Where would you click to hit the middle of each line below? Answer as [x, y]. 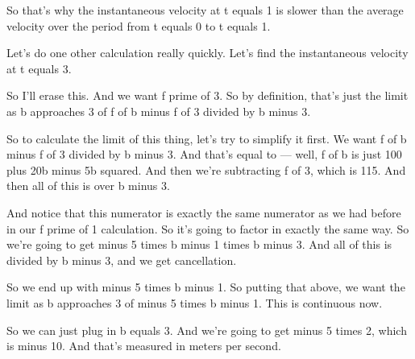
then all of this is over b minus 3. [88, 186]
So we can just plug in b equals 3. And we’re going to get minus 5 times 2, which [207, 330]
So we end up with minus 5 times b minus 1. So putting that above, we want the [206, 287]
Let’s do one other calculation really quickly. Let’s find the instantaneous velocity [207, 53]
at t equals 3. [39, 68]
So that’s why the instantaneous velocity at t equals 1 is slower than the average [205, 10]
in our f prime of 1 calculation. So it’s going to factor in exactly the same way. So [208, 228]
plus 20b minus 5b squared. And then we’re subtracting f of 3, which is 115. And [206, 169]
